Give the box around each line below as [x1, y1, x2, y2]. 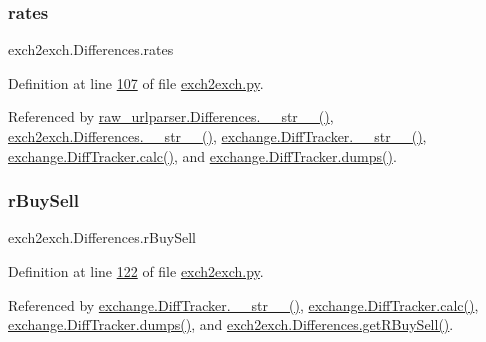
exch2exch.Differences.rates [8, 39, 174, 60]
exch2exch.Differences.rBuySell [8, 227, 196, 248]
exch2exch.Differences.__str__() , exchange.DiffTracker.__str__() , [8, 126, 427, 146]
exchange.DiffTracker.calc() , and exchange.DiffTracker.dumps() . [8, 145, 397, 166]
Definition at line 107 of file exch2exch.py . [8, 72, 264, 93]
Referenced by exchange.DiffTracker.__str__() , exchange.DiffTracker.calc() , [8, 294, 479, 315]
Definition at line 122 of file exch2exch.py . [8, 261, 264, 281]
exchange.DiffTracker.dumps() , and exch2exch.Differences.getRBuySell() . [8, 314, 454, 335]
